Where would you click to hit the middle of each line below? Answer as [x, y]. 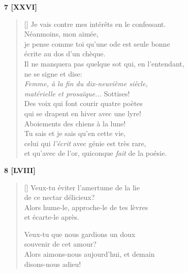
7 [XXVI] [21, 7]
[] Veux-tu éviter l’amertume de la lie [82, 187]
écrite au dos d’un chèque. [65, 54]
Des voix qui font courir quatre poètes [83, 103]
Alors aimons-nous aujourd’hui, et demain [89, 254]
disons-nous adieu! [53, 264]
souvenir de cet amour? [60, 244]
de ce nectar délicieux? [59, 197]
